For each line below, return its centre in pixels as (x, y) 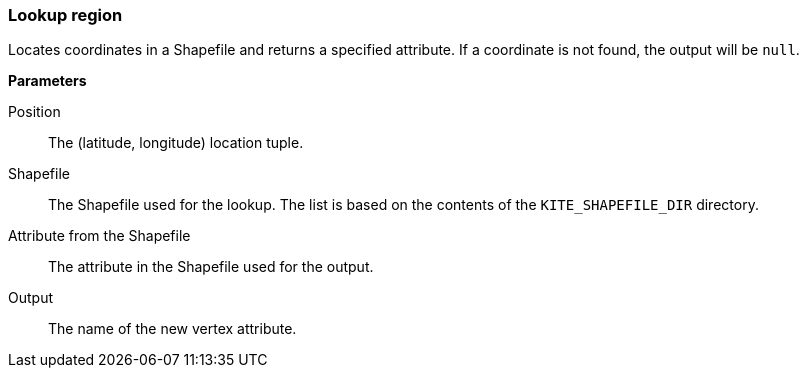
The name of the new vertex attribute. (172, 329)
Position (34, 112)
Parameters (47, 81)
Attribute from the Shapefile (99, 236)
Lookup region (65, 15)
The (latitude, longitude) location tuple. (176, 143)
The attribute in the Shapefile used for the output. (211, 267)
